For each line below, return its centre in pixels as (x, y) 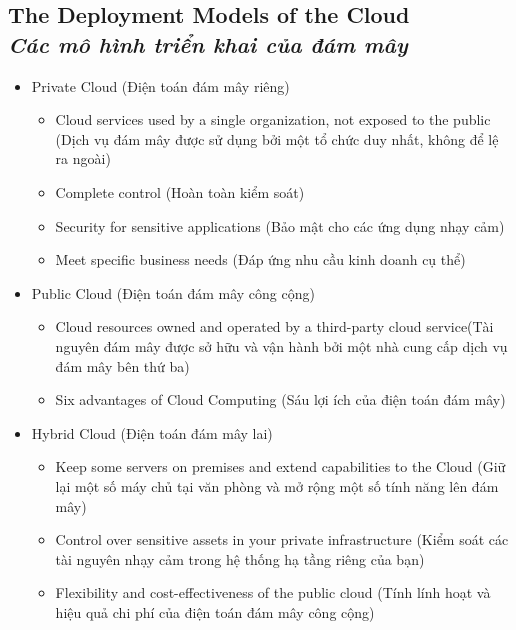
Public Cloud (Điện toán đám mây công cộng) (173, 292)
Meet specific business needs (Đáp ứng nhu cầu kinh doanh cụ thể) (260, 259)
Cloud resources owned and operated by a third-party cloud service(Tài (274, 326)
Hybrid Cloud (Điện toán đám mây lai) (152, 432)
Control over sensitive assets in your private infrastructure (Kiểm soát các (282, 539)
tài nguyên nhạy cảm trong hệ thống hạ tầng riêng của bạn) (240, 558)
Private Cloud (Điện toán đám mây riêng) (160, 85)
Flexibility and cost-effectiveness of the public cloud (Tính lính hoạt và (273, 592)
